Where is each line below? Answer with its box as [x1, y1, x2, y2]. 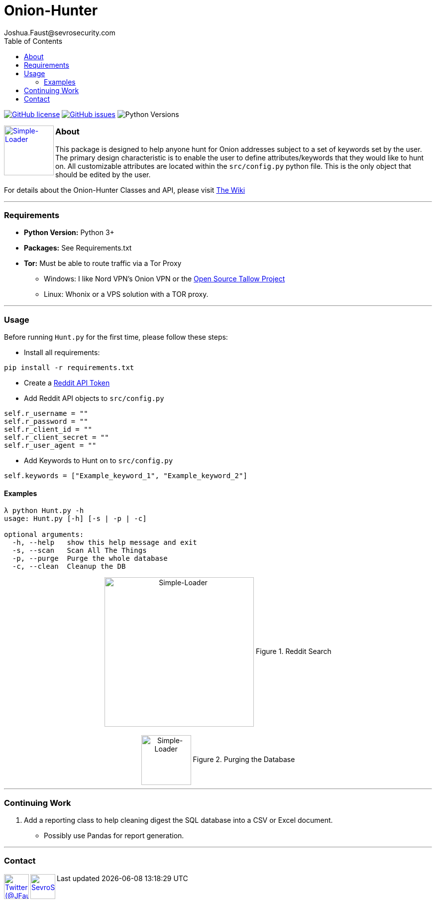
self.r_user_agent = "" [4, 441, 97, 449]
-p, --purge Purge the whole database [12, 554, 168, 563]
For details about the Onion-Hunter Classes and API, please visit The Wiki [4, 185, 245, 194]
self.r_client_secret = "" [4, 433, 109, 441]
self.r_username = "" [4, 409, 88, 417]
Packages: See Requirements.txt [24, 244, 132, 253]
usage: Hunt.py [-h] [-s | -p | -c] [4, 515, 147, 523]
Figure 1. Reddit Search [256, 647, 331, 656]
